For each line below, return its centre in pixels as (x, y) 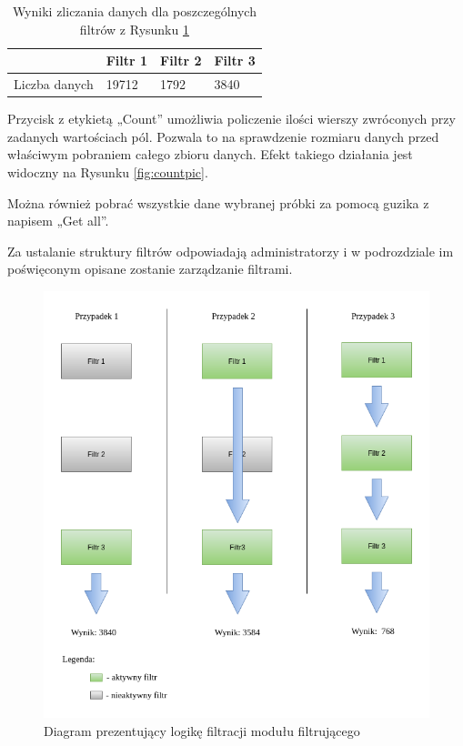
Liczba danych (54, 84)
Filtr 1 (127, 60)
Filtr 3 (235, 60)
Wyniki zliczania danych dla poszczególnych (134, 11)
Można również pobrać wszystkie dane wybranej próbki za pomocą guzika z (218, 202)
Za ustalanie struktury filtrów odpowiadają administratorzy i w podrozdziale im (231, 251)
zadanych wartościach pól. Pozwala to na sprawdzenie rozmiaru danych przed (223, 136)
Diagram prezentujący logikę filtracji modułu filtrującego (202, 730)
